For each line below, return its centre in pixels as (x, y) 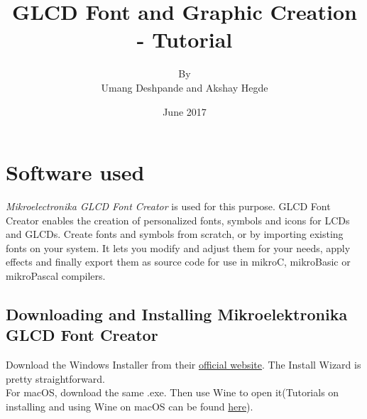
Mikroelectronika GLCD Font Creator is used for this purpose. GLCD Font (168, 206)
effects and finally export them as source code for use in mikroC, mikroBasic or (178, 262)
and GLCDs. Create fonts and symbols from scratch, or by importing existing (175, 234)
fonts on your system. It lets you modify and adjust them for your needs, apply (178, 247)
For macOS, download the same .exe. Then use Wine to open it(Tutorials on (172, 392)
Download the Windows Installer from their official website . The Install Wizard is (183, 365)
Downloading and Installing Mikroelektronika (177, 314)
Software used (75, 172)
